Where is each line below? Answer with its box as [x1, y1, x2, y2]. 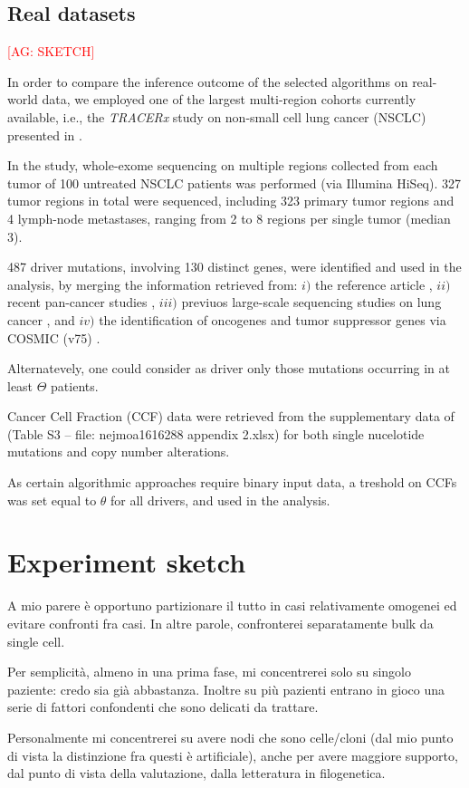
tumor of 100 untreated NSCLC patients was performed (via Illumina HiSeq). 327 [7, 173, 462, 192]
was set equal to [7, 490, 97, 509]
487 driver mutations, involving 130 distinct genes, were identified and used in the [7, 257, 462, 276]
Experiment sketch [7, 543, 246, 581]
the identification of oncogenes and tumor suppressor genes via [99, 310, 446, 329]
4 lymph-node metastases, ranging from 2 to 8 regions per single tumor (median [7, 208, 451, 227]
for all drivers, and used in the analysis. [110, 490, 330, 509]
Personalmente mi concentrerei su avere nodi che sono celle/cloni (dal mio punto [7, 727, 454, 746]
